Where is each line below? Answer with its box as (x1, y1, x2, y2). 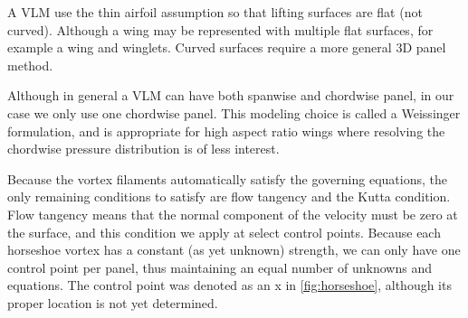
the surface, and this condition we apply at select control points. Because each (7, 222, 441, 241)
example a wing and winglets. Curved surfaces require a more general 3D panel (7, 38, 446, 57)
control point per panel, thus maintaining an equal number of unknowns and (7, 257, 432, 276)
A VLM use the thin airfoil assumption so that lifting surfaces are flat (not (7, 3, 423, 21)
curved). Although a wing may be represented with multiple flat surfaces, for (7, 20, 434, 39)
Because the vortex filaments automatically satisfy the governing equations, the (7, 169, 447, 188)
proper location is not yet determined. (7, 293, 218, 312)
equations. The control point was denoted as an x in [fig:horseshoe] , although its (7, 276, 452, 295)
